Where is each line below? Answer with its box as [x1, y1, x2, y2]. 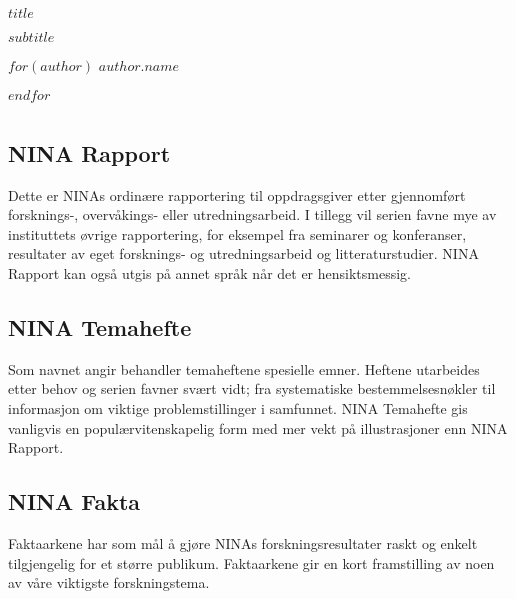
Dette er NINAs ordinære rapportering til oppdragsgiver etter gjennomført [8, 184, 466, 205]
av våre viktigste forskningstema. [8, 572, 210, 593]
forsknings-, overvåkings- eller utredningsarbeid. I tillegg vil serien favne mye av [8, 204, 497, 225]
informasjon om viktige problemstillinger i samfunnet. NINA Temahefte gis [8, 397, 468, 418]
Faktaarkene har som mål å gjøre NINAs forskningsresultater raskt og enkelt [8, 532, 478, 553]
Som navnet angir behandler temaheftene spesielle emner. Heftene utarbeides [8, 358, 480, 379]
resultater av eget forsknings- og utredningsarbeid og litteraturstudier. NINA [8, 243, 479, 264]
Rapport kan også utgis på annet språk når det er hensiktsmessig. [8, 262, 412, 283]
